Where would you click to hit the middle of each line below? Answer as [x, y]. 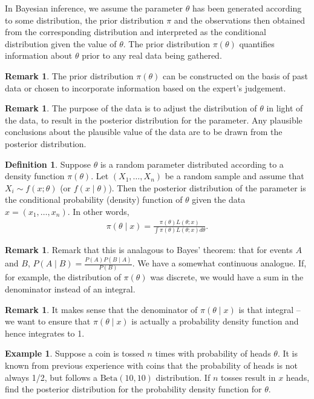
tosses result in [248, 377]
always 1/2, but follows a [51, 377]
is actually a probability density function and [215, 321]
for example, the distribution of [63, 277]
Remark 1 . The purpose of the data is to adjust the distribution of [131, 108]
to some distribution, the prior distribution [84, 20]
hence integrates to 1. [45, 333]
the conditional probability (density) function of [94, 199]
